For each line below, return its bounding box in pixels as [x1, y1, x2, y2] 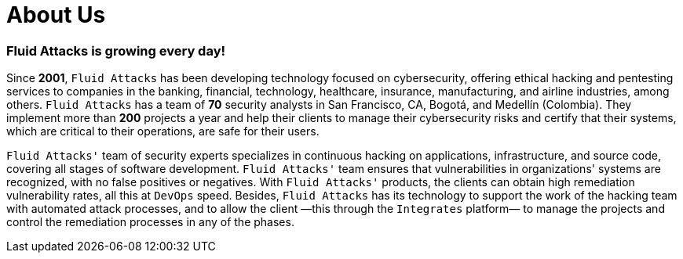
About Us [6, 2, 106, 28]
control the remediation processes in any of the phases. [6, 215, 294, 229]
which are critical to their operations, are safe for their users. [6, 124, 320, 138]
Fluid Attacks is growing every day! [6, 42, 226, 59]
